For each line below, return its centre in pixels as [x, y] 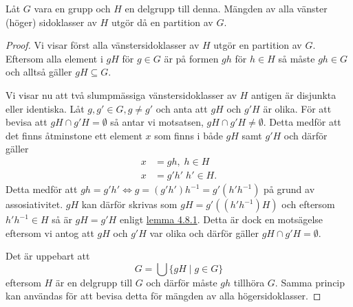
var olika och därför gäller [204, 232]
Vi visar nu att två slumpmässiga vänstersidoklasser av [121, 94]
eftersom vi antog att [50, 232]
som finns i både [189, 135]
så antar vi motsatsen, [157, 122]
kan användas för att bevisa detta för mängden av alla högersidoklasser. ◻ [163, 296]
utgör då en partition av [162, 22]
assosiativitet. [34, 204]
